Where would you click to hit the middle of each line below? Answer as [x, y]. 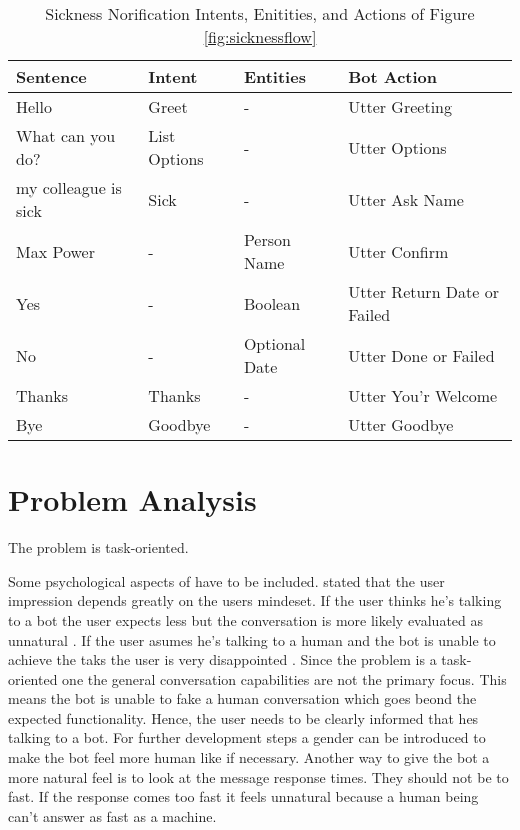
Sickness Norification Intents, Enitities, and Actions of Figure [260, 13]
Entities [274, 76]
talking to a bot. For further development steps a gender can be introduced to [247, 737]
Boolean [272, 303]
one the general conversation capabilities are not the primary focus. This [284, 678]
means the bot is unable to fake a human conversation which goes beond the [242, 698]
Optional [274, 343]
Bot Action [393, 76]
